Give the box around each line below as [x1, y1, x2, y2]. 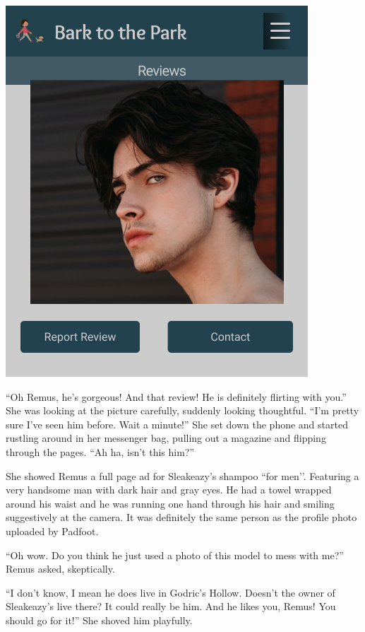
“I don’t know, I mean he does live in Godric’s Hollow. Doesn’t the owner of [6, 585, 335, 599]
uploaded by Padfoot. [6, 523, 99, 538]
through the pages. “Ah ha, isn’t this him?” [6, 444, 195, 459]
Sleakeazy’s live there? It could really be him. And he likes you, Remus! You [6, 599, 336, 614]
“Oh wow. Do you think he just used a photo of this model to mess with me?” [6, 547, 344, 562]
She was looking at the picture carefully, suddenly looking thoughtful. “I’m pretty [6, 403, 359, 418]
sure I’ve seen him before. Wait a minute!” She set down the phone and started [6, 416, 348, 431]
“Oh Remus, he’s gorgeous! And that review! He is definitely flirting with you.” [6, 389, 347, 404]
